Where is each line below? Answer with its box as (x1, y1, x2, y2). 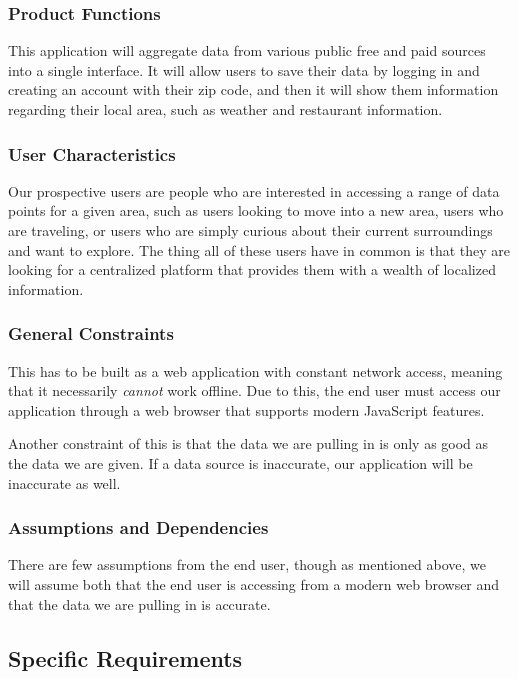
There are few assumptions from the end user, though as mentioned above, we (8, 554, 487, 575)
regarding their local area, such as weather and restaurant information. (8, 99, 443, 119)
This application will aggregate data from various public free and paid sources (8, 40, 486, 61)
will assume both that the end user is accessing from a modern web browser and (8, 573, 500, 594)
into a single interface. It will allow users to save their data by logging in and (8, 59, 480, 80)
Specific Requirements (8, 642, 243, 673)
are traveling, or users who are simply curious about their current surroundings (8, 220, 493, 240)
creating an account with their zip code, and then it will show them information (8, 79, 499, 100)
